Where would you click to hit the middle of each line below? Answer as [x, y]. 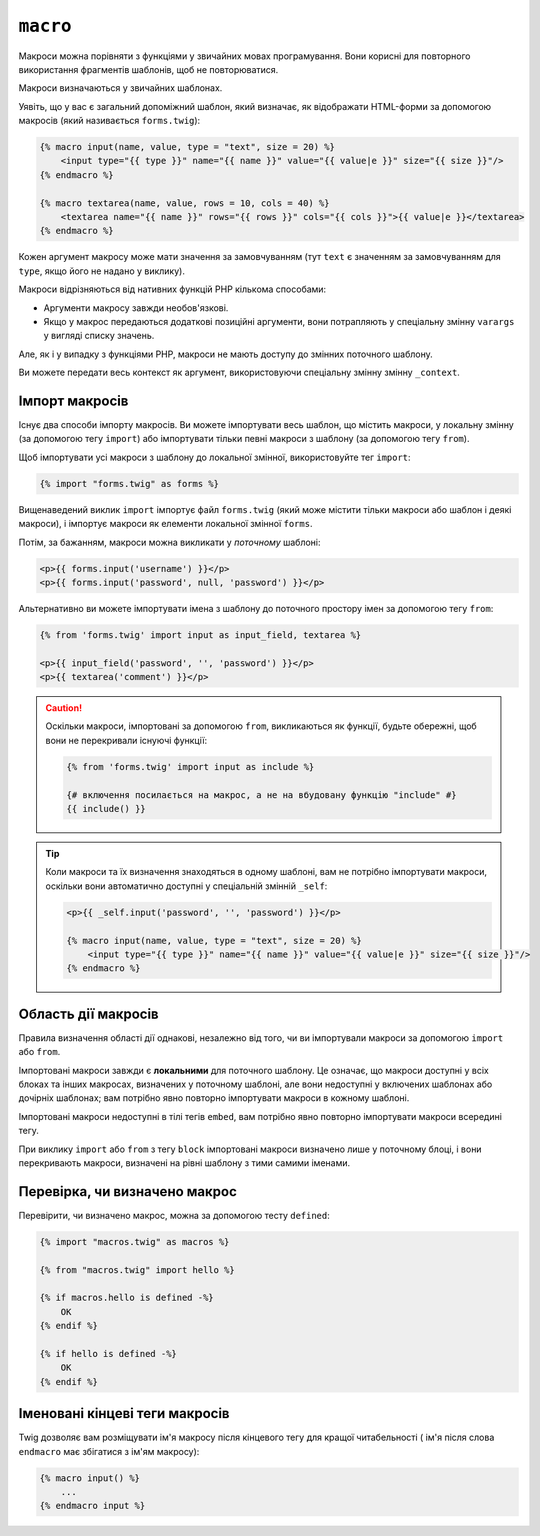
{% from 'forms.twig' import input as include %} [190, 766]
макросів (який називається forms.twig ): [109, 121]
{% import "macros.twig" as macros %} [134, 1241]
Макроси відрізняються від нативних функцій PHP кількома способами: [172, 289]
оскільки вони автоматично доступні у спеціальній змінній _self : [186, 886]
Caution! [64, 708]
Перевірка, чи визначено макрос [127, 1191]
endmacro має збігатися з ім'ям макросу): [109, 1451]
